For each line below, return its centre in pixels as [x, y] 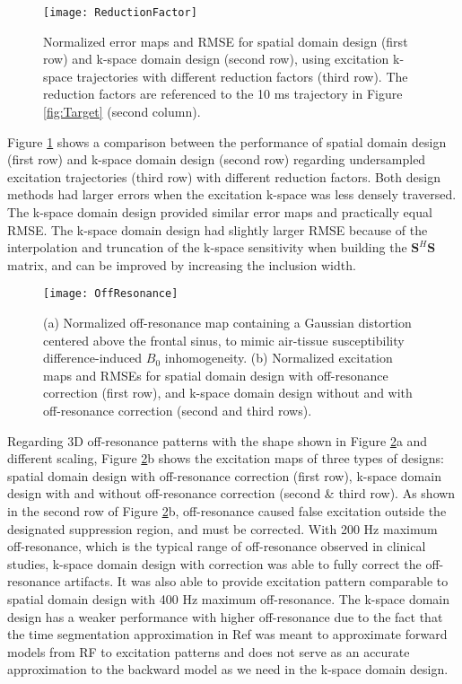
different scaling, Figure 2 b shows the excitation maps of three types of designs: [226, 458]
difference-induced [93, 358]
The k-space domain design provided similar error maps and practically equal [220, 212]
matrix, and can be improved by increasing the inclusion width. [182, 264]
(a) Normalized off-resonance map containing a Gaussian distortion [227, 323]
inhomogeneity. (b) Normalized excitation [279, 358]
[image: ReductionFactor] [120, 13]
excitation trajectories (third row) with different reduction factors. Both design [224, 176]
